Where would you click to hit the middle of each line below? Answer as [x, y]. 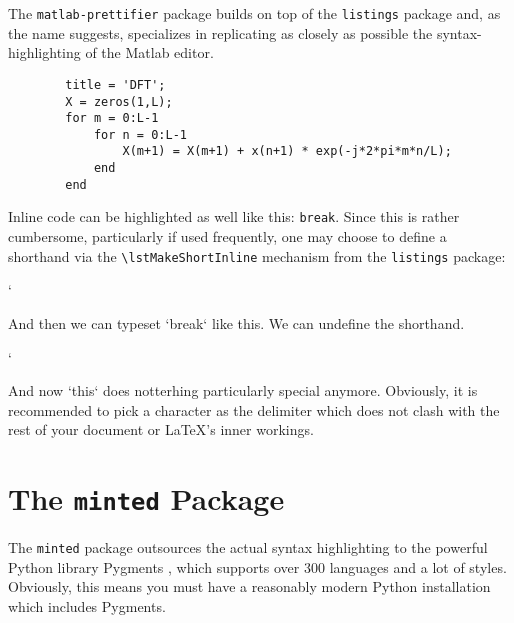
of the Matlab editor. [149, 52]
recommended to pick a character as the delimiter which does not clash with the [254, 409]
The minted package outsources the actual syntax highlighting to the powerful [248, 547]
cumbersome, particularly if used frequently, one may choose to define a [227, 236]
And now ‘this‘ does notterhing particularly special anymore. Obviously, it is [243, 390]
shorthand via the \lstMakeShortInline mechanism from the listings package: [257, 255]
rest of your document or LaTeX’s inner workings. [161, 429]
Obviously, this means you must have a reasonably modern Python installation [249, 586]
